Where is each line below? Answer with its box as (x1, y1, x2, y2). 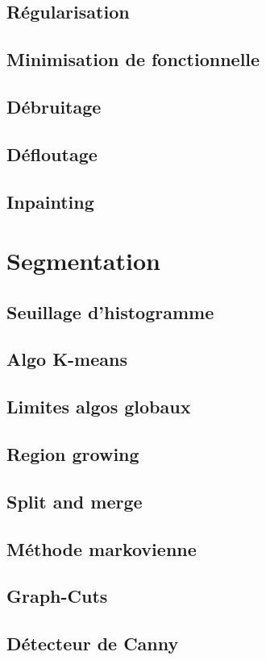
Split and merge (6, 488, 143, 513)
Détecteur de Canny (6, 631, 179, 656)
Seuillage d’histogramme (6, 299, 214, 324)
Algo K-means (6, 347, 127, 372)
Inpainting (6, 189, 94, 214)
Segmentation (6, 244, 160, 277)
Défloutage (6, 141, 98, 166)
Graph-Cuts (6, 583, 108, 608)
